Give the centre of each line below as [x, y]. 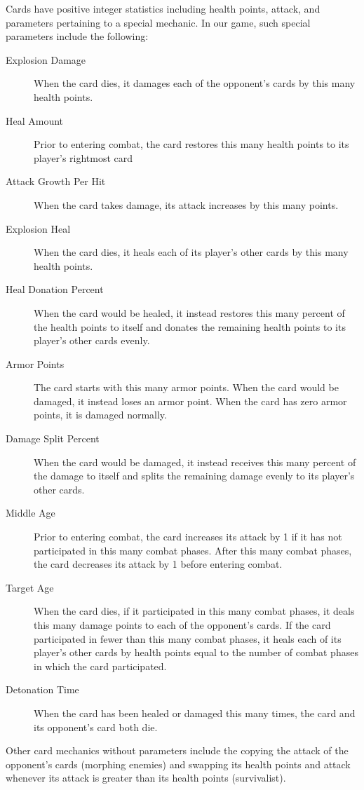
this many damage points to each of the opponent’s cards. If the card [182, 625]
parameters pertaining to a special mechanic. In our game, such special [158, 22]
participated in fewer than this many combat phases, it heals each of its [188, 638]
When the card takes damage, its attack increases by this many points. [186, 204]
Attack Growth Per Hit [56, 181]
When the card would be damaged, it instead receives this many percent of [195, 462]
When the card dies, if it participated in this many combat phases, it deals [194, 611]
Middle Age [31, 513]
